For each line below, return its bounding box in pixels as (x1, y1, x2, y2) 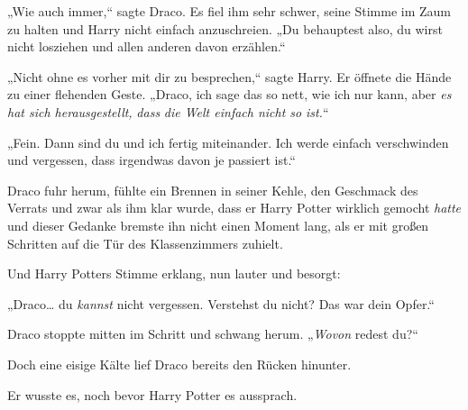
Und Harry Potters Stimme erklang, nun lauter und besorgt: (7, 264, 341, 283)
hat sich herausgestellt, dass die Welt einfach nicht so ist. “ (7, 102, 329, 121)
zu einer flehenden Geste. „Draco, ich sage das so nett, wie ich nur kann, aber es (7, 85, 452, 104)
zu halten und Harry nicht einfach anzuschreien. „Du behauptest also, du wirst (7, 19, 443, 38)
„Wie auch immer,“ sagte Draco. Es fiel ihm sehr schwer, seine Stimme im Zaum (7, 2, 452, 20)
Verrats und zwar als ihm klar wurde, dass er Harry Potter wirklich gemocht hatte (7, 198, 462, 217)
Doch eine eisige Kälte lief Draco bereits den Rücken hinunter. (7, 354, 352, 373)
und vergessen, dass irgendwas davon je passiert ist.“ (7, 150, 296, 169)
